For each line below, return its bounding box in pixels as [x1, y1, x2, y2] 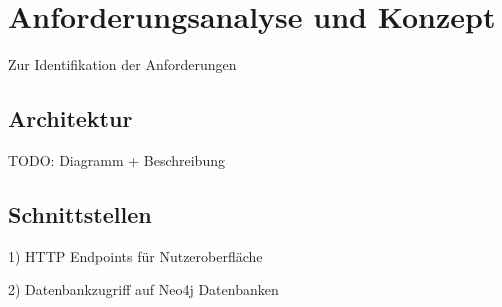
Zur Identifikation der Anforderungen [8, 54, 237, 75]
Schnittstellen [8, 198, 152, 229]
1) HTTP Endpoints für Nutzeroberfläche [8, 245, 263, 266]
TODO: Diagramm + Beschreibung [8, 149, 225, 170]
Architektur [8, 103, 133, 134]
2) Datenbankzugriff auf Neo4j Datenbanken [8, 279, 279, 300]
